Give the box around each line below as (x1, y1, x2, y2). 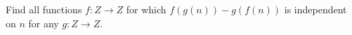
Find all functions (6, 2, 82, 16)
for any (28, 15, 59, 30)
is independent (284, 2, 347, 16)
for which (126, 2, 167, 16)
